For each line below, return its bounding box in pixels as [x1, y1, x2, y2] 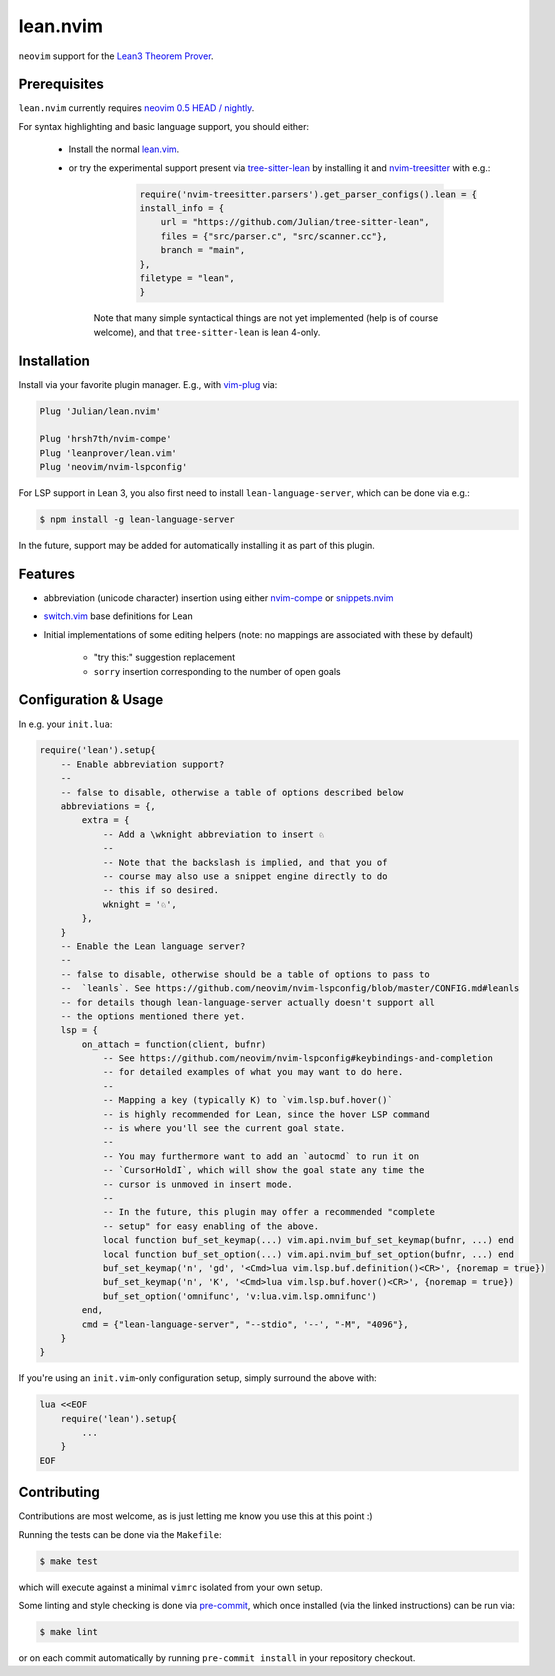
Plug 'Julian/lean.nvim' [39, 405, 162, 417]
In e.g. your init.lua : [18, 718, 113, 730]
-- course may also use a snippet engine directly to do [102, 871, 388, 882]
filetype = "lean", [139, 272, 235, 284]
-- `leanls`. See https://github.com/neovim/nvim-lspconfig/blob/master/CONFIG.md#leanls [60, 983, 520, 994]
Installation [18, 352, 90, 369]
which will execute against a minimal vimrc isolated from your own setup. [18, 1581, 324, 1593]
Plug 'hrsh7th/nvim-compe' [39, 433, 172, 445]
